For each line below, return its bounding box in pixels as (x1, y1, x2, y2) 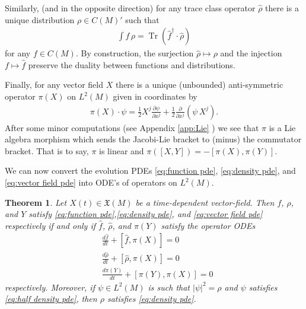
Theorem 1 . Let (5, 196, 67, 208)
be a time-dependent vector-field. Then (135, 196, 275, 208)
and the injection (220, 47, 282, 59)
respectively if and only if (5, 219, 96, 231)
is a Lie (269, 121, 296, 133)
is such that (148, 281, 190, 293)
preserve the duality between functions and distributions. (28, 58, 235, 71)
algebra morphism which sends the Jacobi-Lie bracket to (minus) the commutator (5, 133, 302, 145)
